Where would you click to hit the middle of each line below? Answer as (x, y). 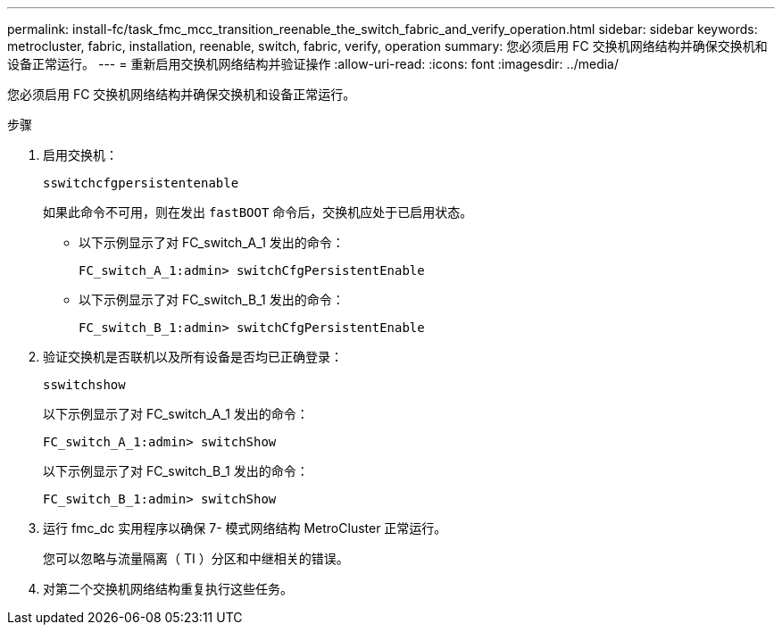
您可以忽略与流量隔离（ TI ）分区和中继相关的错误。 (196, 558)
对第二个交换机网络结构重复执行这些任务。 (168, 589)
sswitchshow (84, 385)
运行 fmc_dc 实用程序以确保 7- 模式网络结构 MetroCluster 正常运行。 (245, 528)
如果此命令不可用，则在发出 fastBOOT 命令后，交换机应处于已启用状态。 (258, 212)
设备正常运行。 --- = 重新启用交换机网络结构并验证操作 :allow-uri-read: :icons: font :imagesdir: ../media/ (313, 64)
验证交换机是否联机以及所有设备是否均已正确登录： (193, 357)
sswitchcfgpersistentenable (141, 183)
